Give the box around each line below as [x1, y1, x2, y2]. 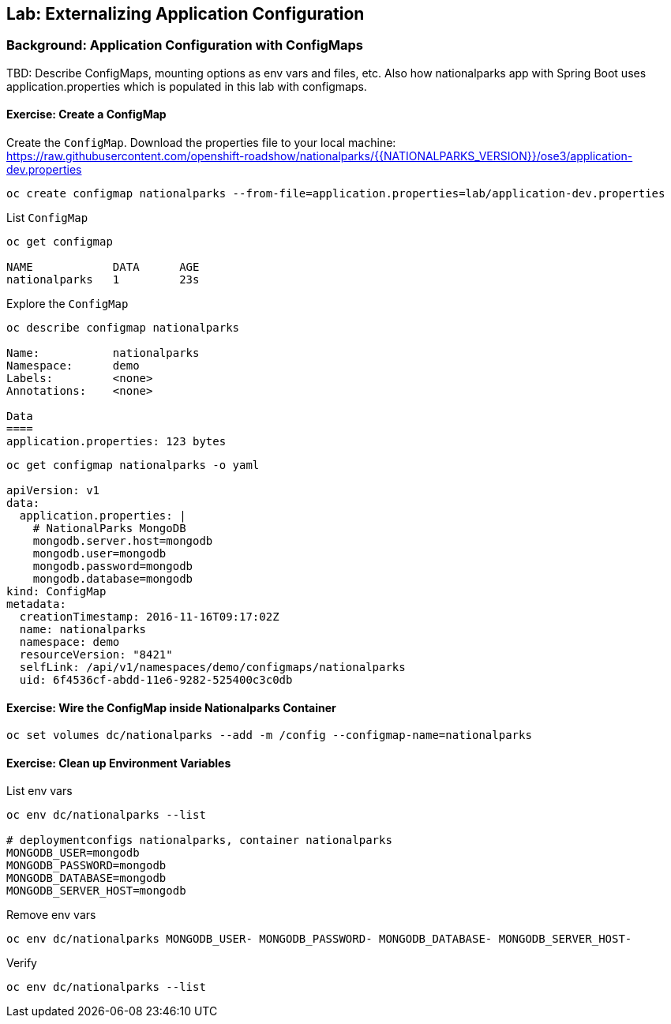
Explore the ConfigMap [6, 297, 129, 311]
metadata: [6, 598, 66, 611]
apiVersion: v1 [6, 484, 100, 497]
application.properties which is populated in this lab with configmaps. [6, 79, 367, 93]
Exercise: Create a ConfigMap [6, 107, 167, 122]
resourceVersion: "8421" [19, 648, 173, 662]
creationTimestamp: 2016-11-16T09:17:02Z [19, 610, 279, 624]
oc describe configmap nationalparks [6, 321, 240, 335]
